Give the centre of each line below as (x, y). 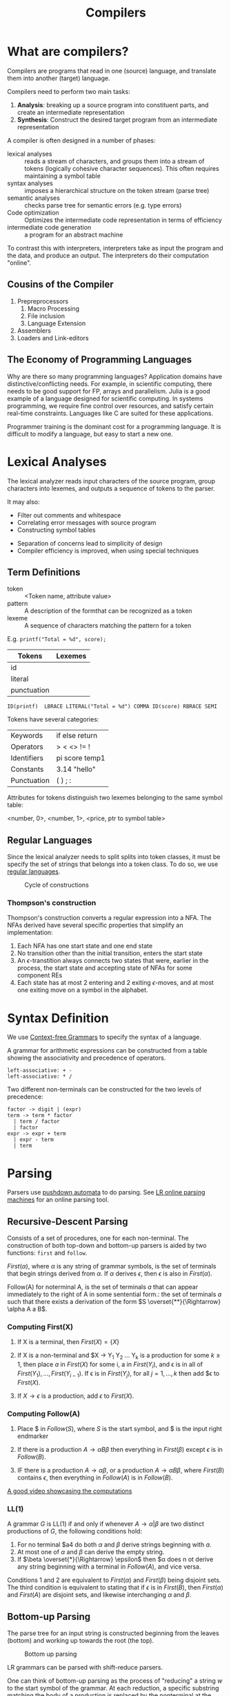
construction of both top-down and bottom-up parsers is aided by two (107, 1246)
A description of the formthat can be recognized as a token (108, 611)
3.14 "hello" (76, 769)
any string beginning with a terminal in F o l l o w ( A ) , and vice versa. (109, 1567)
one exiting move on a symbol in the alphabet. (82, 990)
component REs (40, 975)
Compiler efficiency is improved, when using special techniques (108, 551)
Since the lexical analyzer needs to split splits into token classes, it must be (114, 857)
